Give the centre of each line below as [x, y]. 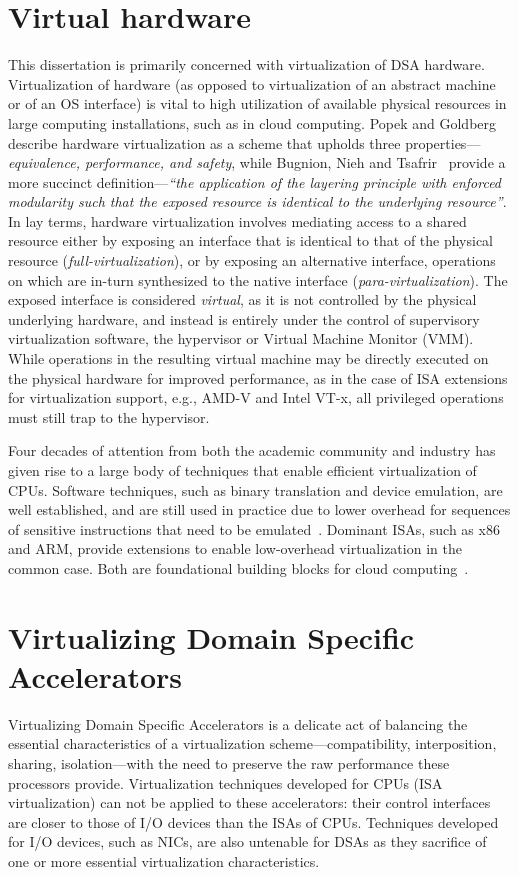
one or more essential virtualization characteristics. [164, 861]
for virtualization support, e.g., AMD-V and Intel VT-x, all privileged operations [256, 397]
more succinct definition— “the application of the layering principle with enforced [255, 181]
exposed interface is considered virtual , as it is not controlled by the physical [242, 299]
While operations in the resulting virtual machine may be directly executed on [248, 358]
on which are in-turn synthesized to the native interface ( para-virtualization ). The [258, 279]
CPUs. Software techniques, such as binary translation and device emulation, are [255, 489]
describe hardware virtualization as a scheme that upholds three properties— [244, 142]
